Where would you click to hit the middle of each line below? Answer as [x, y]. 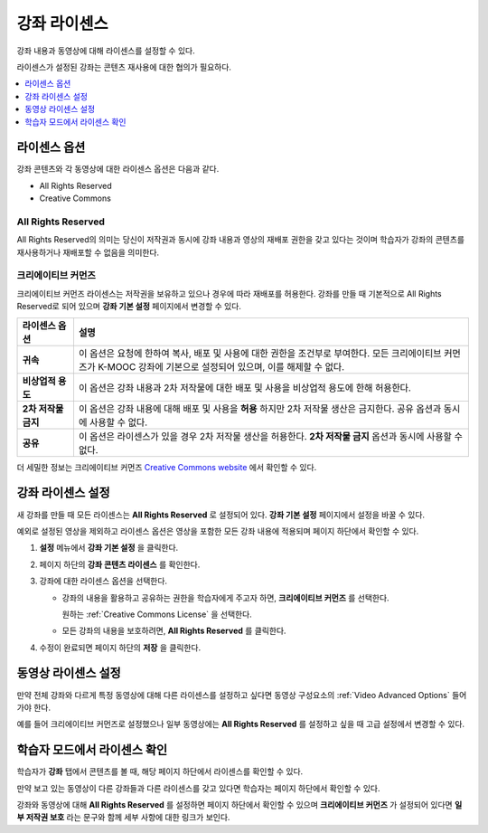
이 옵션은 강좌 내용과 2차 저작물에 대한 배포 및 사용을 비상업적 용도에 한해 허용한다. [244, 387]
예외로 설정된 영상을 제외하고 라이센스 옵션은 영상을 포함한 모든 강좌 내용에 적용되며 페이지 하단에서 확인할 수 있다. [218, 531]
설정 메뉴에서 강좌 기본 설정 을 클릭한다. [109, 548]
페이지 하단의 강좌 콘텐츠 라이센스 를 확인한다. [120, 564]
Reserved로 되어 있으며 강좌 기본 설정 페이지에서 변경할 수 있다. [129, 307]
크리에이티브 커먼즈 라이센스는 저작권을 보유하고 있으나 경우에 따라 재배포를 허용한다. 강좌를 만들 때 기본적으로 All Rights [229, 293]
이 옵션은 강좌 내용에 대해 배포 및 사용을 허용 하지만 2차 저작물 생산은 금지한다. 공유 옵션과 [260, 409]
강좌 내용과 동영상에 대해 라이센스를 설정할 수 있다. [106, 51]
